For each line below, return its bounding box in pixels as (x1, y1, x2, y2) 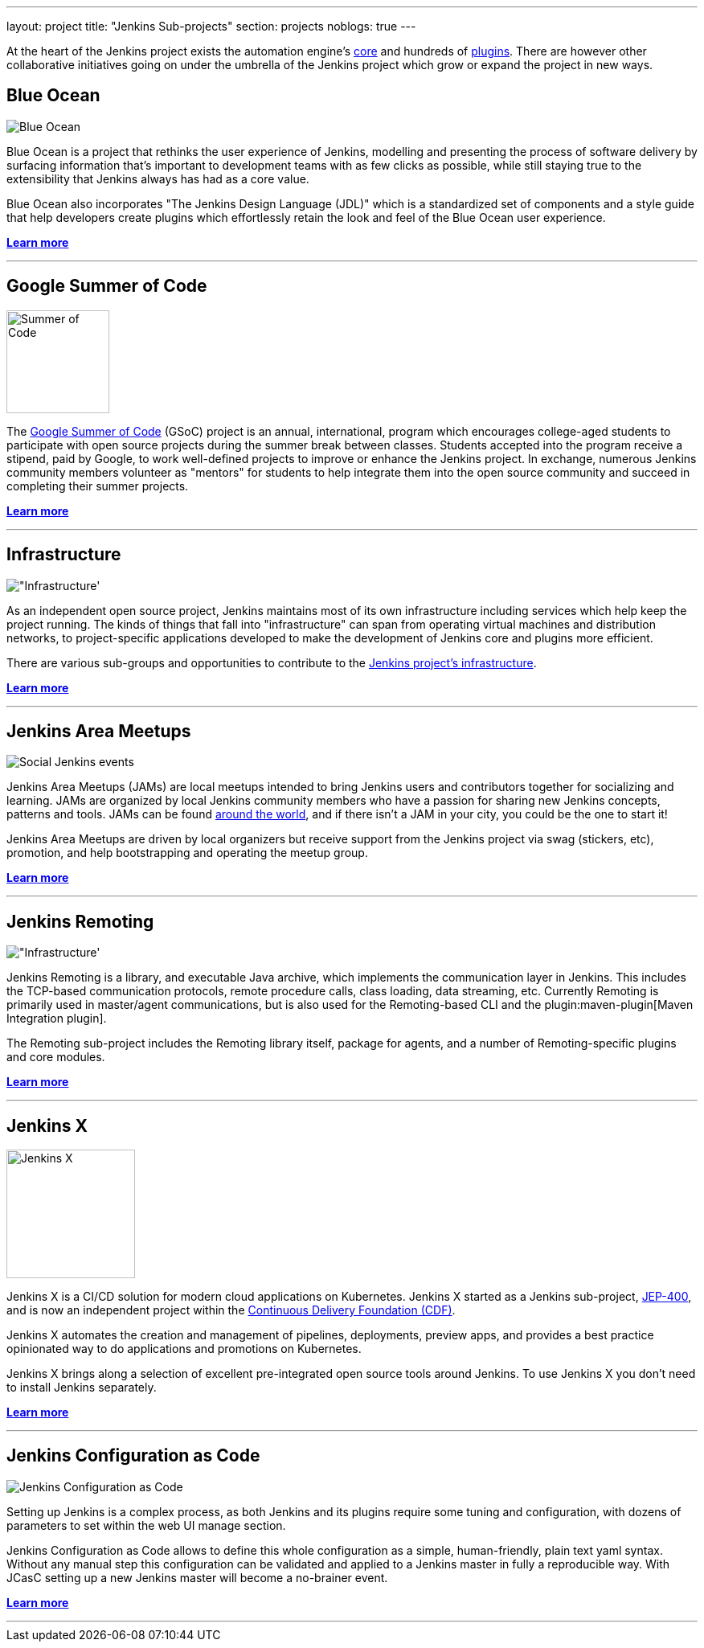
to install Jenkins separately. (6, 1380, 157, 1395)
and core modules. (6, 1050, 105, 1064)
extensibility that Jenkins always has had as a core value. (6, 171, 309, 186)
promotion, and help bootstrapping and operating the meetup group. (6, 846, 368, 860)
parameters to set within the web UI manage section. (6, 1518, 286, 1532)
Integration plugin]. (6, 1011, 107, 1026)
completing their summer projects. (6, 478, 189, 493)
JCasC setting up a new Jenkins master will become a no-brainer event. (6, 1570, 388, 1584)
